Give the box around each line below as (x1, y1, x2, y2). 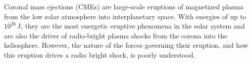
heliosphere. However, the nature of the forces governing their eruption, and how (4, 40, 249, 50)
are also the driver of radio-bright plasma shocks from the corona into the (4, 30, 228, 40)
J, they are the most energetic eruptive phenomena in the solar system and (17, 21, 245, 31)
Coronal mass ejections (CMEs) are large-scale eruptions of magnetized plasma (4, 1, 244, 11)
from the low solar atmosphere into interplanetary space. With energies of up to (4, 11, 247, 21)
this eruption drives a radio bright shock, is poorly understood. (4, 49, 196, 60)
